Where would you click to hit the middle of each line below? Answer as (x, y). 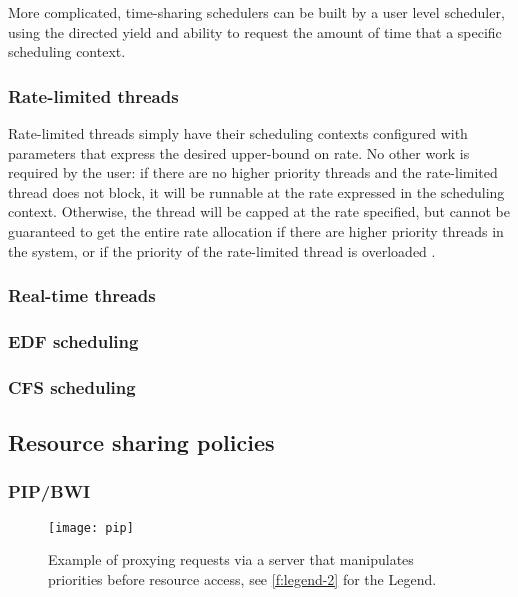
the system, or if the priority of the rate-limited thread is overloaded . (222, 250)
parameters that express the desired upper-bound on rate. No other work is (239, 152)
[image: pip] (91, 527)
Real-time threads (82, 295)
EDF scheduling (73, 340)
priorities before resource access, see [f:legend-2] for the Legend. (242, 578)
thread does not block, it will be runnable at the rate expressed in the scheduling (256, 191)
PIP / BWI (49, 491)
